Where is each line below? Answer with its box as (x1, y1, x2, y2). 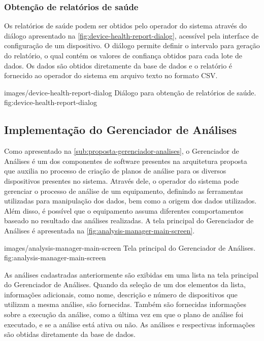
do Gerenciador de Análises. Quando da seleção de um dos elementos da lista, (4, 279, 246, 290)
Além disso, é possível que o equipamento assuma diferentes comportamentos (4, 205, 244, 216)
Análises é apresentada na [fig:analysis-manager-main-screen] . (4, 225, 195, 235)
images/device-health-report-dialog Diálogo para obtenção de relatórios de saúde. (4, 87, 256, 97)
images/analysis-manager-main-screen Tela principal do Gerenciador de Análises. (4, 242, 256, 253)
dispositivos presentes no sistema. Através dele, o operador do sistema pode (4, 175, 239, 186)
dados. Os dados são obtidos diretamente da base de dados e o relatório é (4, 60, 233, 71)
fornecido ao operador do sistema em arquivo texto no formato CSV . (4, 70, 218, 81)
